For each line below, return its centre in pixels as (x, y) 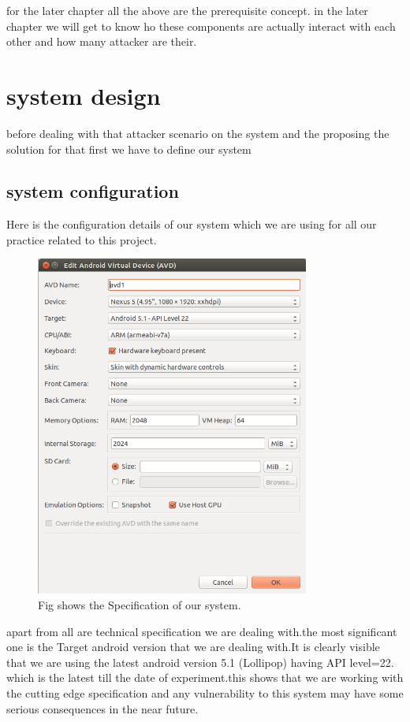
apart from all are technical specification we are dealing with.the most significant (202, 631)
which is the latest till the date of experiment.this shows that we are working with (205, 677)
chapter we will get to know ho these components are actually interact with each (201, 26)
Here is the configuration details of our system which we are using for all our (192, 224)
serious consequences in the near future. (102, 708)
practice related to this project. (82, 239)
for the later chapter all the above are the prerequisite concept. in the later (187, 10)
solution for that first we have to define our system (129, 149)
